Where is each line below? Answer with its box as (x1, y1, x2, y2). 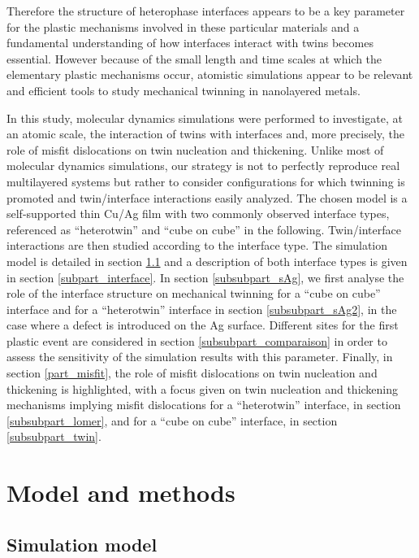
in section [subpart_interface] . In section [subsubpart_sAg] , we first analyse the (6, 268, 404, 286)
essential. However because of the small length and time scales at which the (6, 50, 382, 67)
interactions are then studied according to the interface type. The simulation (6, 237, 387, 254)
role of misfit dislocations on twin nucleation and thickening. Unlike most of (6, 141, 384, 158)
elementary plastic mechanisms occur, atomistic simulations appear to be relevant (6, 66, 413, 83)
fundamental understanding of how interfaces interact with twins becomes (6, 34, 374, 51)
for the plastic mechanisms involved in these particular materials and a (6, 18, 360, 35)
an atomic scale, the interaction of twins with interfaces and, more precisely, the (6, 125, 405, 142)
